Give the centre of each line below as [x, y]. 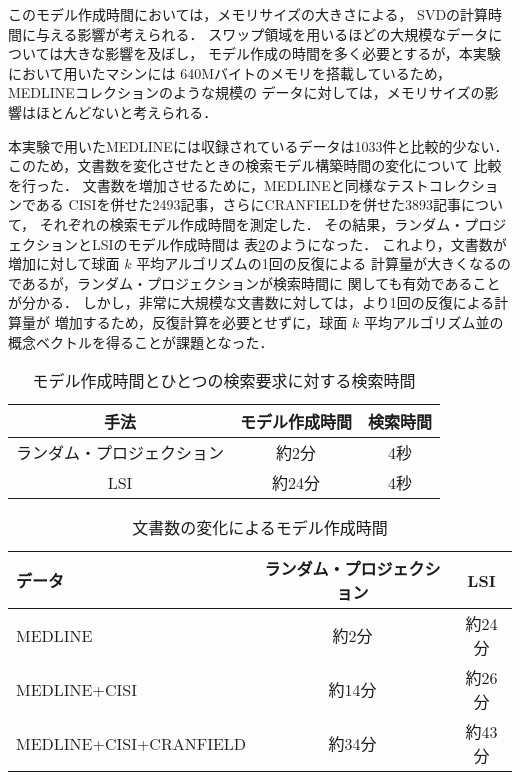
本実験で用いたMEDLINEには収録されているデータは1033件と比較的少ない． [258, 145]
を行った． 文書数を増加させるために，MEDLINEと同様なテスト [218, 184]
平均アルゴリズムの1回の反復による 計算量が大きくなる [317, 263]
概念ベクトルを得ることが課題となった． [141, 341]
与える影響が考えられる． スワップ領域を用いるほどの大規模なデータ [262, 33]
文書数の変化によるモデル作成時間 [260, 528]
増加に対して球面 [64, 263]
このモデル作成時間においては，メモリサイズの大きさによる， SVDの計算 [248, 14]
